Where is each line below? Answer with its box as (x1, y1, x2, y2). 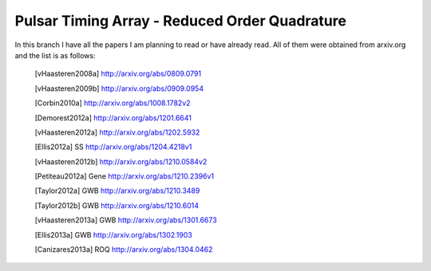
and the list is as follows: (14, 50, 96, 60)
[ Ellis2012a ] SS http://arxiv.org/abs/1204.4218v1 (34, 142, 192, 151)
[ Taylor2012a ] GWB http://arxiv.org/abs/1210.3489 (34, 186, 200, 195)
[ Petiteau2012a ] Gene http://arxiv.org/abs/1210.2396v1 (34, 171, 215, 181)
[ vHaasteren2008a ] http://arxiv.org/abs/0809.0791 (34, 69, 202, 79)
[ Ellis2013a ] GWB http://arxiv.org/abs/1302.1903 (34, 230, 193, 239)
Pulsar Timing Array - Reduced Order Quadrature (14, 12, 347, 29)
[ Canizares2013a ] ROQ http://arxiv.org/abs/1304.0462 (34, 245, 213, 254)
